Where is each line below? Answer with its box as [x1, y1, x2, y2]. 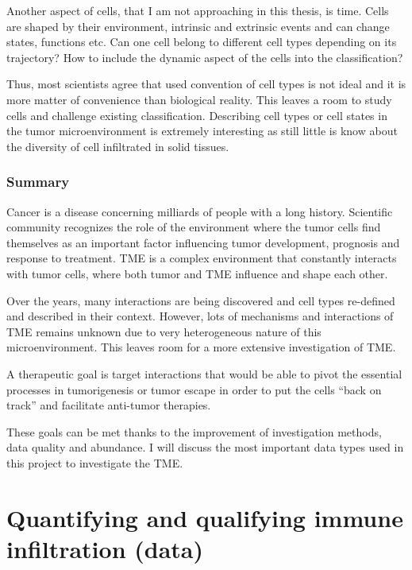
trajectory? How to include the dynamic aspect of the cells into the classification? [6, 48, 403, 65]
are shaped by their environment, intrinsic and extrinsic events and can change [6, 17, 390, 34]
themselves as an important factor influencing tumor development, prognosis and [6, 234, 400, 250]
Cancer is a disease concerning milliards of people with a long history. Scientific [6, 203, 393, 219]
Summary [6, 172, 70, 192]
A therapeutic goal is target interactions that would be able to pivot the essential [6, 365, 402, 382]
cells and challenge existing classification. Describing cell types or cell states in [6, 107, 387, 123]
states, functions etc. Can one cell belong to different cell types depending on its [6, 33, 397, 50]
